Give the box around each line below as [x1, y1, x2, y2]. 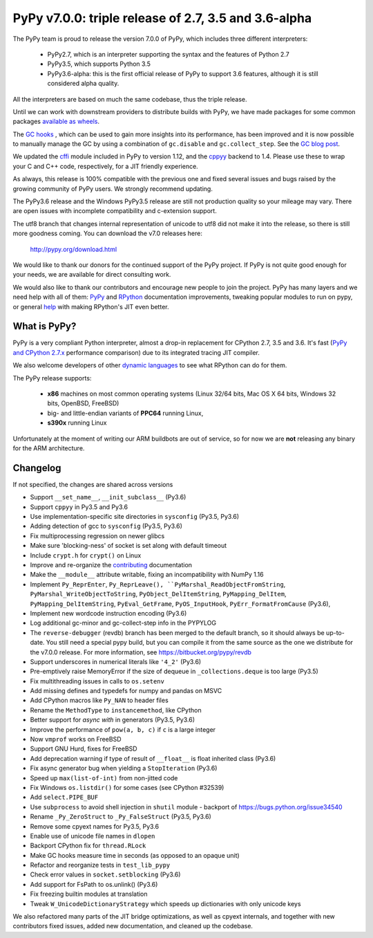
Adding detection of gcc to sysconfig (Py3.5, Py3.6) [30, 522, 183, 531]
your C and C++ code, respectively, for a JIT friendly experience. [12, 162, 198, 170]
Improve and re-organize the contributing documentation [30, 560, 193, 569]
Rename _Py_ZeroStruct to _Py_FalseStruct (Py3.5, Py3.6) [30, 813, 212, 821]
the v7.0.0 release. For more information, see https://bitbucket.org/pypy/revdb [30, 647, 252, 656]
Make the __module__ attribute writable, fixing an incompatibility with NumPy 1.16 [30, 571, 264, 579]
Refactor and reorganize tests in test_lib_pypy [30, 861, 171, 870]
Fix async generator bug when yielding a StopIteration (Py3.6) [30, 764, 218, 773]
